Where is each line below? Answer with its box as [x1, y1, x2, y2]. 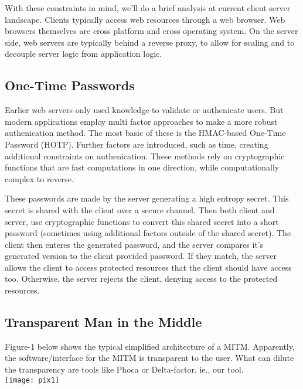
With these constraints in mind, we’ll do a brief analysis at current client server [5, 2, 291, 13]
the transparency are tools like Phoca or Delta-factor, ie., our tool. [5, 363, 244, 376]
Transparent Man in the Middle [5, 313, 202, 331]
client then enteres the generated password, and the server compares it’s [5, 238, 264, 250]
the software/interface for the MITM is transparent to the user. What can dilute [5, 352, 294, 364]
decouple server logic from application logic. [5, 47, 162, 60]
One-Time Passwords [5, 76, 135, 94]
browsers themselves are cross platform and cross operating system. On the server [5, 25, 298, 37]
